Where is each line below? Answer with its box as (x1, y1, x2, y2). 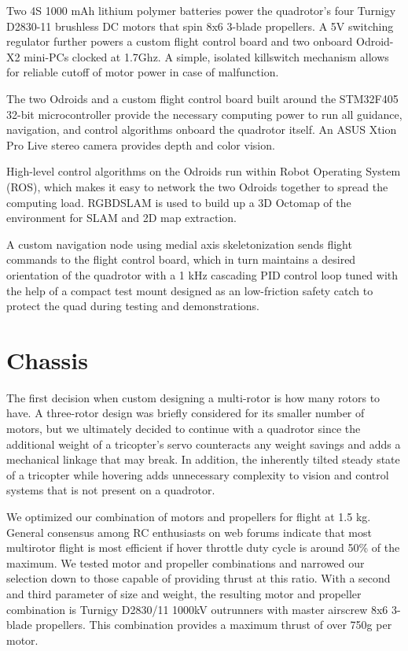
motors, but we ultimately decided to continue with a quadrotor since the (6, 420, 361, 436)
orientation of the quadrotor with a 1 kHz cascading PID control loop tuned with (6, 266, 399, 283)
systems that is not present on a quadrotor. (6, 482, 215, 498)
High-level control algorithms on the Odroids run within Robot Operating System (6, 163, 401, 179)
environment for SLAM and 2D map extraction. (6, 209, 237, 226)
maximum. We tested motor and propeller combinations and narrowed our (6, 554, 365, 571)
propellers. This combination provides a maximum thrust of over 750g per (35, 616, 392, 633)
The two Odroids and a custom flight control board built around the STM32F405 (6, 90, 399, 106)
